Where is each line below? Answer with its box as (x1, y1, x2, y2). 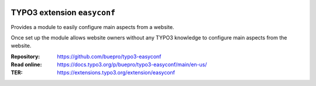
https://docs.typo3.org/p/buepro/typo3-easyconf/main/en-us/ (57, 61, 207, 68)
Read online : (11, 61, 42, 68)
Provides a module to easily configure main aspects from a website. (11, 23, 174, 30)
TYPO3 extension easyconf (11, 8, 116, 17)
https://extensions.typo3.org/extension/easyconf (57, 69, 176, 76)
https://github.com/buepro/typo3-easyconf (57, 53, 162, 60)
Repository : (11, 53, 40, 60)
